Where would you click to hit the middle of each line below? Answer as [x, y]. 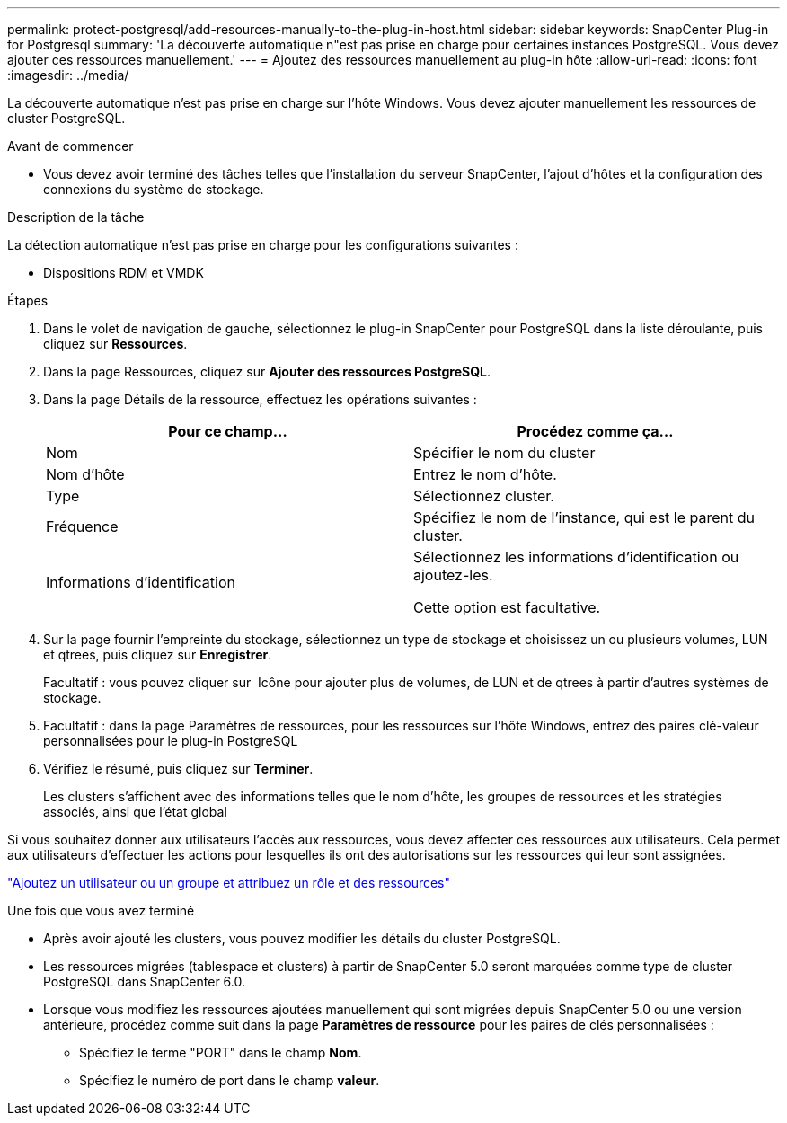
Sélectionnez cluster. [484, 496]
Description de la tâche [76, 217]
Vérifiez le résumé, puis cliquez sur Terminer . [178, 769]
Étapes [28, 301]
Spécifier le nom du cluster [504, 453]
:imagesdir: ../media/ [68, 75]
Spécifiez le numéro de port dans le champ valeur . [230, 1080]
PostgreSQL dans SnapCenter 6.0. [145, 982]
